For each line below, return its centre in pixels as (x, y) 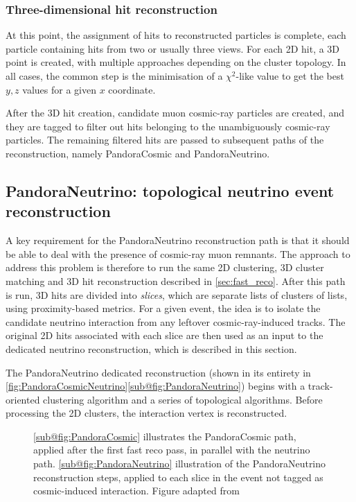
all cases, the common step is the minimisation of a (114, 76)
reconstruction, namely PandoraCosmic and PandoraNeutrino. (138, 153)
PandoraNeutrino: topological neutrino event (170, 190)
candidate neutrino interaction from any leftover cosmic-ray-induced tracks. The (176, 321)
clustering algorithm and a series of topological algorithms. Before (183, 399)
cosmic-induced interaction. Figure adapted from (136, 491)
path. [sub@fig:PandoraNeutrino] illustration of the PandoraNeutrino (180, 464)
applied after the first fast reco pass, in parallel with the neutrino (172, 450)
